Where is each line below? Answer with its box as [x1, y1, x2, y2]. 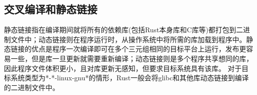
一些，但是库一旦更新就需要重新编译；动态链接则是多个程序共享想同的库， [10, 53, 253, 63]
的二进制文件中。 [4, 82, 59, 92]
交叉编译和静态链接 [4, 1, 97, 17]
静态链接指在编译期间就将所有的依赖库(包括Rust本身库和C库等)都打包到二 [4, 24, 243, 35]
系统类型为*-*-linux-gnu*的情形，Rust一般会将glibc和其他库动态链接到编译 [10, 72, 249, 83]
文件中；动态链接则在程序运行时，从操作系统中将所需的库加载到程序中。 [10, 34, 246, 44]
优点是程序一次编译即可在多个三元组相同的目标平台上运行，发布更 [31, 44, 246, 54]
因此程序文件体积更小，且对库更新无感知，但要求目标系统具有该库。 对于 [4, 63, 242, 73]
